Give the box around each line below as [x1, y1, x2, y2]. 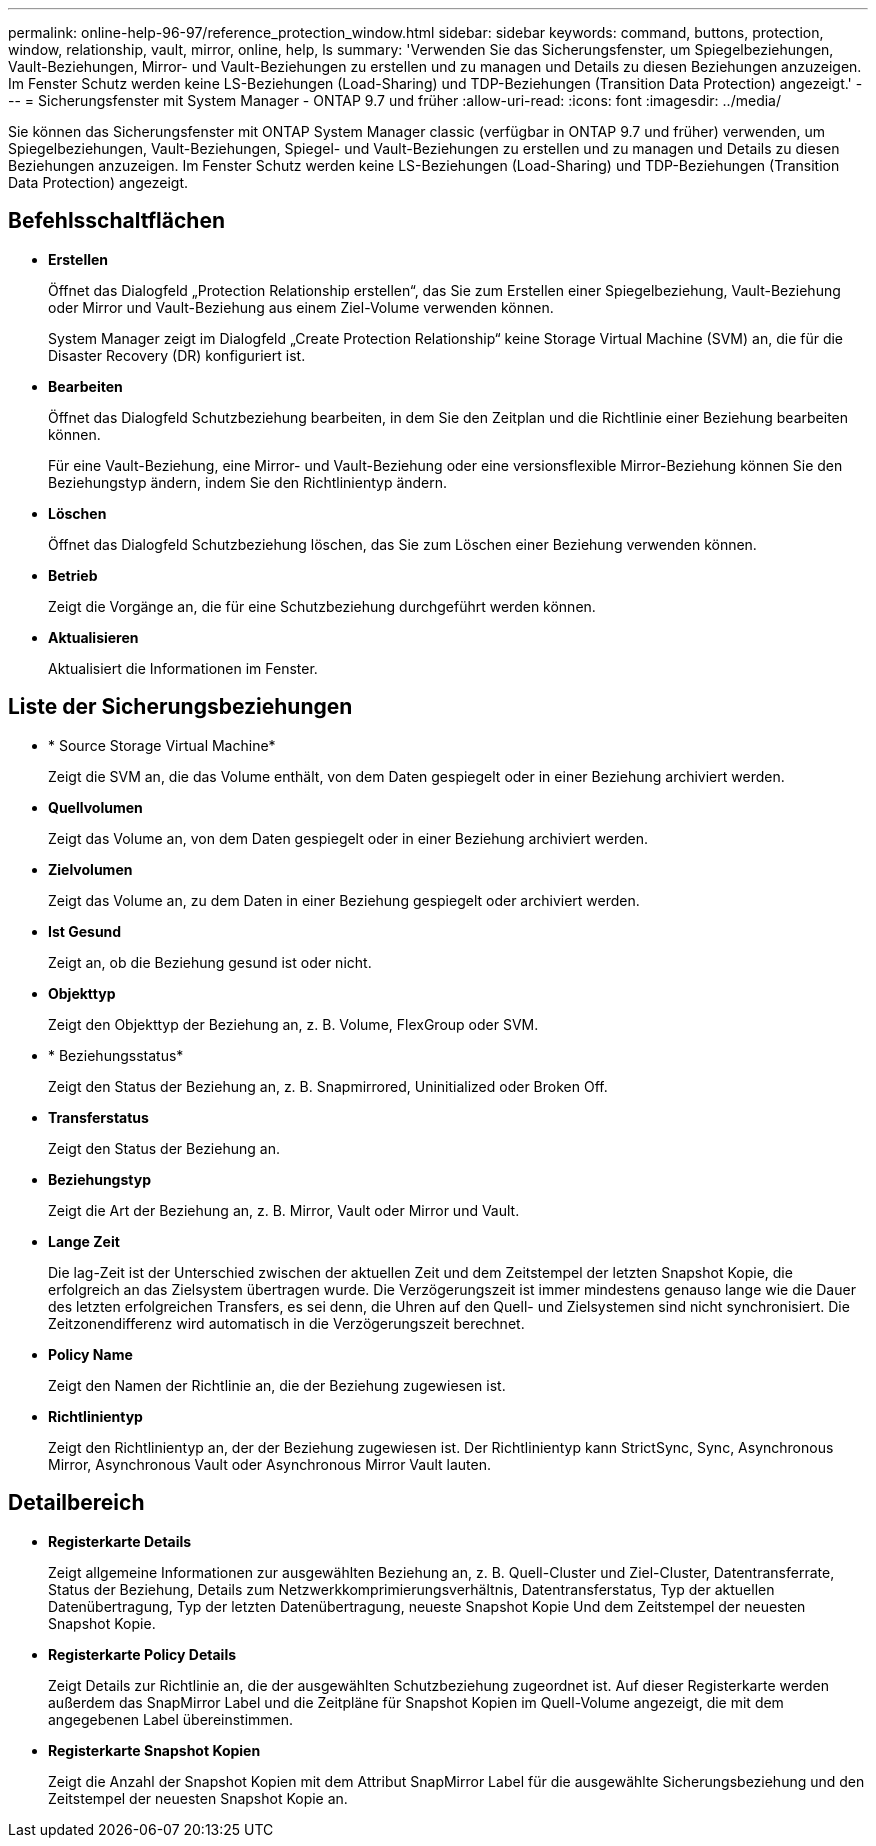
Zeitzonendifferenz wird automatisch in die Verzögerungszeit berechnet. [48, 1314, 525, 1332]
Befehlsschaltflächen [8, 208, 225, 234]
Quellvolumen [48, 798, 143, 816]
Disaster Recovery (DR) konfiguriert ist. [48, 346, 306, 364]
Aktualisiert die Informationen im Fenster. [48, 659, 318, 677]
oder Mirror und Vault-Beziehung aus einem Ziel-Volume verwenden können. [48, 298, 554, 316]
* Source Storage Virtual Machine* [48, 736, 276, 754]
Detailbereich [8, 1490, 145, 1516]
